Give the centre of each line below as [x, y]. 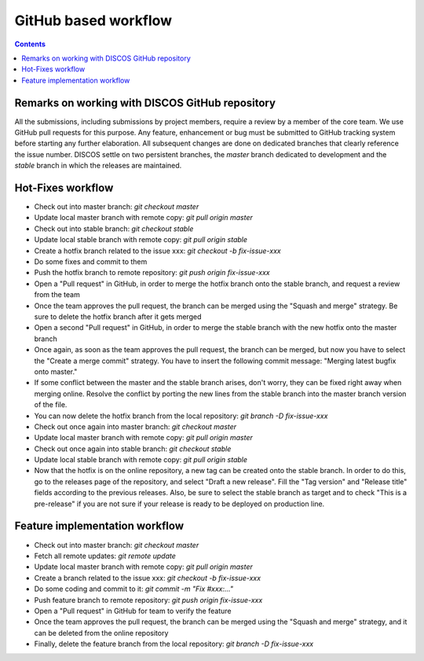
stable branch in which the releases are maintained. [98, 166]
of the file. [51, 405]
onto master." [56, 371]
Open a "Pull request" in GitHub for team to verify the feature [133, 611]
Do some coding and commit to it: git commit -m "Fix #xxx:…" [133, 589]
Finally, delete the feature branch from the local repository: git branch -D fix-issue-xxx [174, 644]
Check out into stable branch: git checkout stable [114, 229]
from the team [57, 295]
